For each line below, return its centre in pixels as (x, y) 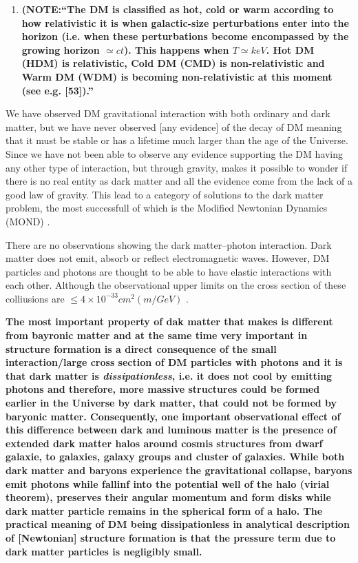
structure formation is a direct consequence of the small (141, 348)
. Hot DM (290, 49)
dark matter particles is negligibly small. (104, 551)
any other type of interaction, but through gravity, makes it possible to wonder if (177, 167)
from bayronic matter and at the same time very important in (157, 335)
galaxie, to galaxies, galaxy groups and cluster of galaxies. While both (175, 457)
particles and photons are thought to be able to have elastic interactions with (169, 271)
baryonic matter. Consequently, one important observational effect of (173, 416)
